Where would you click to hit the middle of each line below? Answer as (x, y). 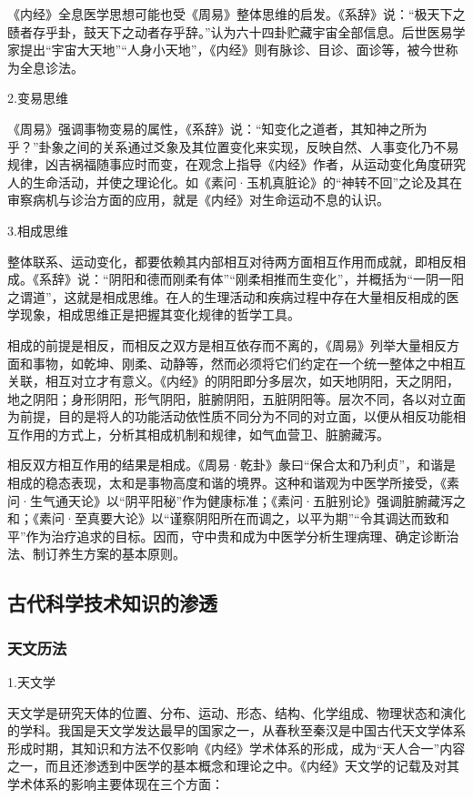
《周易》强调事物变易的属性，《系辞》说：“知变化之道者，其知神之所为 (217, 128)
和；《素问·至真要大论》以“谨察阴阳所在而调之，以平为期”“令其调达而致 (222, 518)
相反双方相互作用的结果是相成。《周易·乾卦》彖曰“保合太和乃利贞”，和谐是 (232, 465)
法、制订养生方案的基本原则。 (96, 554)
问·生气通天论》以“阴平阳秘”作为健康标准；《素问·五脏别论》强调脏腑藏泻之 (236, 500)
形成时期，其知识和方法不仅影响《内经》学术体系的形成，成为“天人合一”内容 (236, 748)
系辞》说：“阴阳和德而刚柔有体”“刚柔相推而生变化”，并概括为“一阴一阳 (252, 279)
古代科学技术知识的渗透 (112, 603)
